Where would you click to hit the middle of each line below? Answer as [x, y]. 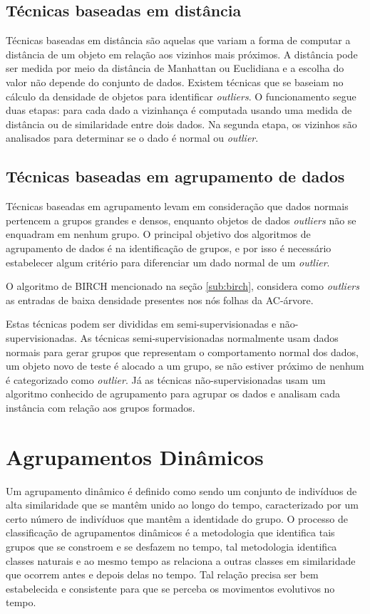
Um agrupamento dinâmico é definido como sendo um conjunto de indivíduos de [181, 490]
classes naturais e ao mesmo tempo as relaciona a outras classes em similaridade [181, 560]
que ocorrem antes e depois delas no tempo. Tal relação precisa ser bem [162, 574]
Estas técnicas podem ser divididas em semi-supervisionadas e [141, 324]
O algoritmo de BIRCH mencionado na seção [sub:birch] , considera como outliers [183, 286]
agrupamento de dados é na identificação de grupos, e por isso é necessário [169, 248]
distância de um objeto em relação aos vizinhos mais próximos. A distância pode [182, 54]
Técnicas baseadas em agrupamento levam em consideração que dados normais [177, 206]
